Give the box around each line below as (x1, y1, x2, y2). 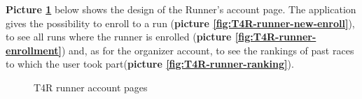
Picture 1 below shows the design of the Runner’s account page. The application (6, 2, 356, 16)
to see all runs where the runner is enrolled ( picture (6, 29, 232, 44)
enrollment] (6, 43, 62, 57)
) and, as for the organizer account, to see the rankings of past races (61, 43, 354, 57)
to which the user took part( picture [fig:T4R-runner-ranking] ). (6, 56, 294, 71)
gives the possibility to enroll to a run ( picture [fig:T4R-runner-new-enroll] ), (6, 15, 355, 30)
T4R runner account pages (34, 79, 148, 94)
